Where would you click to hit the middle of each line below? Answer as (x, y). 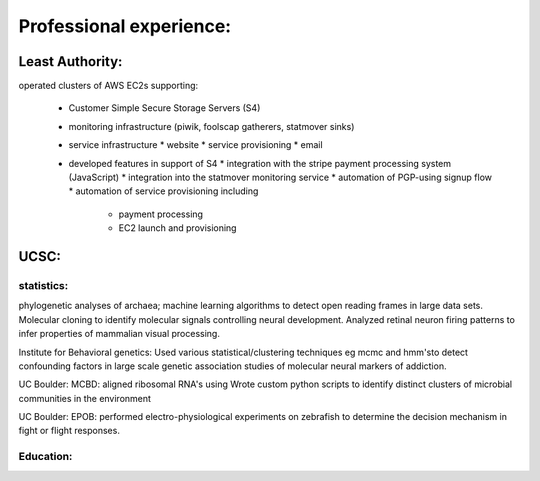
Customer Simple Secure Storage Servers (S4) (164, 108)
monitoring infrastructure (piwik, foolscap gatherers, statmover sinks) (211, 126)
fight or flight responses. (69, 431)
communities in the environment (85, 398)
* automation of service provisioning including (163, 191)
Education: (45, 457)
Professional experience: (125, 26)
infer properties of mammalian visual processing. (119, 334)
